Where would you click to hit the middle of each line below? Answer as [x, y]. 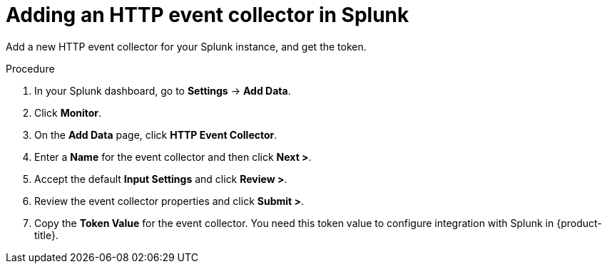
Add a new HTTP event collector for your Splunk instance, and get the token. [186, 46]
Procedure [30, 68]
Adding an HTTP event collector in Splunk [208, 15]
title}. [46, 235]
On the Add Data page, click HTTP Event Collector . [156, 134]
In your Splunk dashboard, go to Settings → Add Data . [163, 90]
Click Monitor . [68, 112]
